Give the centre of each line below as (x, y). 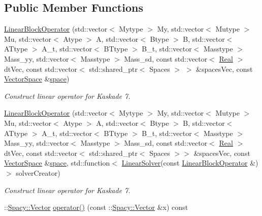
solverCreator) (38, 172)
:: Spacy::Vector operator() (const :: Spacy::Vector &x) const (96, 207)
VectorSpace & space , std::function (57, 163)
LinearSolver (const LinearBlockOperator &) (190, 163)
